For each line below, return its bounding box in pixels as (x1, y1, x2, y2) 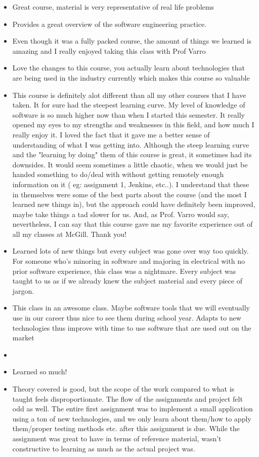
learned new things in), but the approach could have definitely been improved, (12, 199, 255, 209)
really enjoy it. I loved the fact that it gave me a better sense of (12, 129, 210, 139)
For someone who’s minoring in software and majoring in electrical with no (12, 256, 245, 266)
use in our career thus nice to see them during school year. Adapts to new (12, 312, 241, 323)
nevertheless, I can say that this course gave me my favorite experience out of (12, 219, 253, 229)
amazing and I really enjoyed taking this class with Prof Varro (12, 45, 206, 56)
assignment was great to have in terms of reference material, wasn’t (12, 433, 222, 443)
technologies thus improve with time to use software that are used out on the (12, 322, 251, 333)
